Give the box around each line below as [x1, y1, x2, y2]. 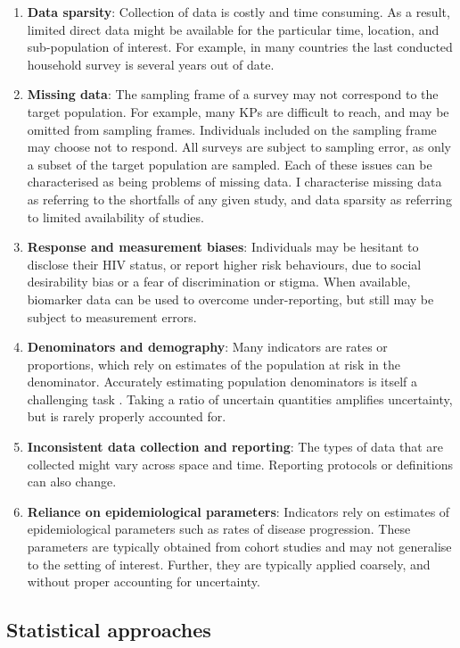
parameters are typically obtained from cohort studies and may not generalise [27, 537, 452, 556]
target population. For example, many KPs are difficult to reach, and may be [27, 102, 449, 120]
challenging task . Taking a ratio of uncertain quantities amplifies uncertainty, [27, 389, 453, 408]
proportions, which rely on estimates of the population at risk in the [27, 354, 400, 373]
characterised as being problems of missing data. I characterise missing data [27, 172, 442, 191]
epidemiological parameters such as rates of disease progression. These [27, 519, 411, 538]
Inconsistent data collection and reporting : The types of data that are [27, 437, 444, 456]
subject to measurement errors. [27, 307, 197, 326]
